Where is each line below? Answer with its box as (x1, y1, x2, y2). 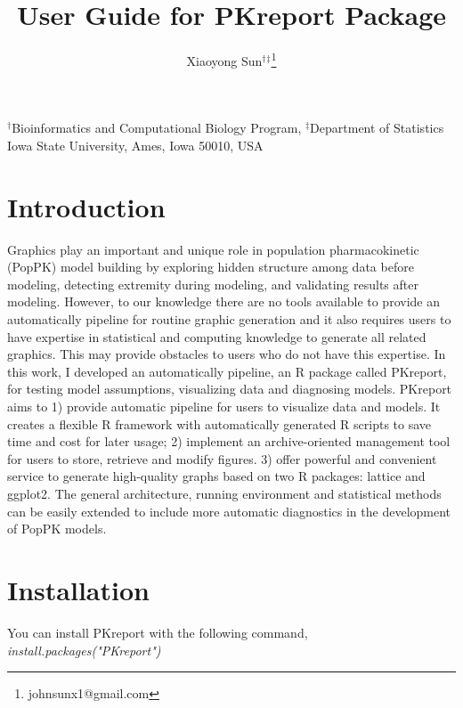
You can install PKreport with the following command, (7, 623, 308, 641)
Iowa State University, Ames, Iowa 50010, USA (7, 135, 264, 154)
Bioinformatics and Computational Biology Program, (12, 118, 302, 137)
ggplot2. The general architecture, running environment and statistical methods (7, 484, 442, 502)
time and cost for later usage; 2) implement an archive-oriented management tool (7, 432, 451, 451)
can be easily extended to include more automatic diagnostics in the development (7, 501, 451, 520)
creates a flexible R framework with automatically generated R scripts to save (7, 414, 432, 433)
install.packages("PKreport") (7, 640, 161, 659)
